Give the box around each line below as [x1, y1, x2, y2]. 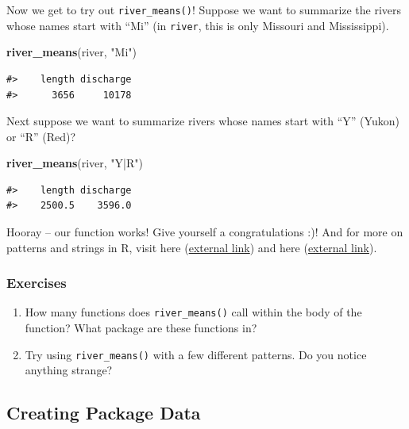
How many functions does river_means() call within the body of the [25, 304, 362, 320]
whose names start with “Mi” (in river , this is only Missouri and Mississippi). [6, 17, 389, 33]
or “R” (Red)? [6, 128, 76, 144]
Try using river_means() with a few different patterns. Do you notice [25, 346, 367, 362]
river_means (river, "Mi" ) [6, 44, 137, 60]
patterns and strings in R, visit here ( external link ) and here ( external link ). [6, 239, 377, 255]
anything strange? [25, 362, 113, 378]
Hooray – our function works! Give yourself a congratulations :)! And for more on [6, 224, 403, 240]
